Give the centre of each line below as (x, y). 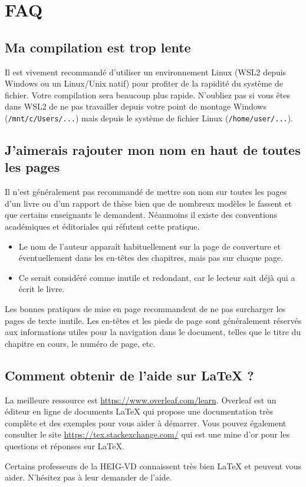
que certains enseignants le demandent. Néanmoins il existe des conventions (141, 215)
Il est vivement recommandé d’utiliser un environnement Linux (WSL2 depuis (146, 72)
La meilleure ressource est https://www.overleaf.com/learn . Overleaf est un (141, 400)
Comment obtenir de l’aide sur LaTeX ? (129, 375)
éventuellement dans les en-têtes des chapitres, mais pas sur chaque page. (151, 258)
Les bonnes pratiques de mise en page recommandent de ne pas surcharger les (145, 308)
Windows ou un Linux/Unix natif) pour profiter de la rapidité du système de (144, 83)
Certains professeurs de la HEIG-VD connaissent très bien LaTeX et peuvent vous (153, 466)
